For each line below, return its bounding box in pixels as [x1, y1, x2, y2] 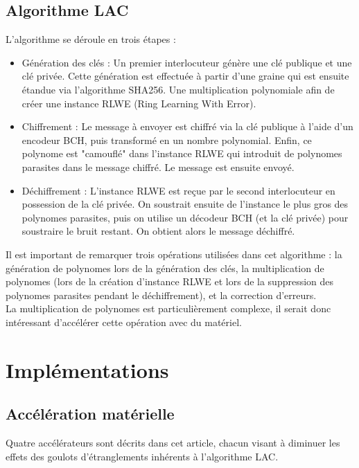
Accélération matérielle [6, 403, 175, 424]
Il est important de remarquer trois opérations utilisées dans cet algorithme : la [6, 246, 342, 261]
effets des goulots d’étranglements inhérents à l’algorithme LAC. [6, 449, 279, 463]
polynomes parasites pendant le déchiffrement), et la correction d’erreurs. [6, 287, 317, 302]
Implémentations [6, 355, 169, 384]
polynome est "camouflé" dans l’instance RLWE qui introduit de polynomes [21, 146, 342, 161]
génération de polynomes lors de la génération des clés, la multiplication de [6, 260, 324, 275]
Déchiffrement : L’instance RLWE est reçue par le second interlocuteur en [21, 183, 335, 197]
